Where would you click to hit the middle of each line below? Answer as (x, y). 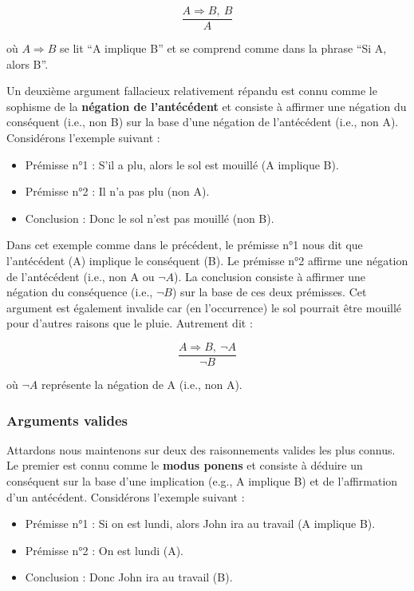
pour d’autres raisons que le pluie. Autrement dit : (130, 323)
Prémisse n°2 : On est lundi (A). (104, 550)
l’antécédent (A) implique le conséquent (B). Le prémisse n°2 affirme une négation (207, 260)
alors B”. (28, 63)
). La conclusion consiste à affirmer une (270, 276)
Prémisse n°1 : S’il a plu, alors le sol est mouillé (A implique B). (182, 164)
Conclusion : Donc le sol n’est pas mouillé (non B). (150, 218)
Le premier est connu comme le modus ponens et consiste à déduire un (185, 465)
